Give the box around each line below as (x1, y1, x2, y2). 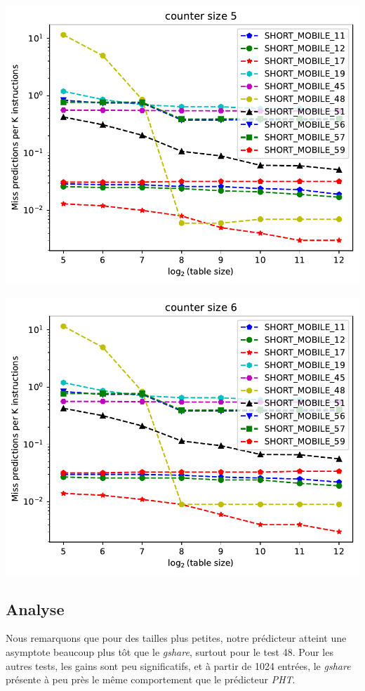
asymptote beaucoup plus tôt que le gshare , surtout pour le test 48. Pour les (6, 644, 333, 659)
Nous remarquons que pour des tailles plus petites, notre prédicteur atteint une (6, 631, 347, 645)
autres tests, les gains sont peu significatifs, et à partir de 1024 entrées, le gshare (6, 658, 351, 673)
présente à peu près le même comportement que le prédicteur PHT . (6, 672, 296, 687)
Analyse (6, 598, 65, 619)
